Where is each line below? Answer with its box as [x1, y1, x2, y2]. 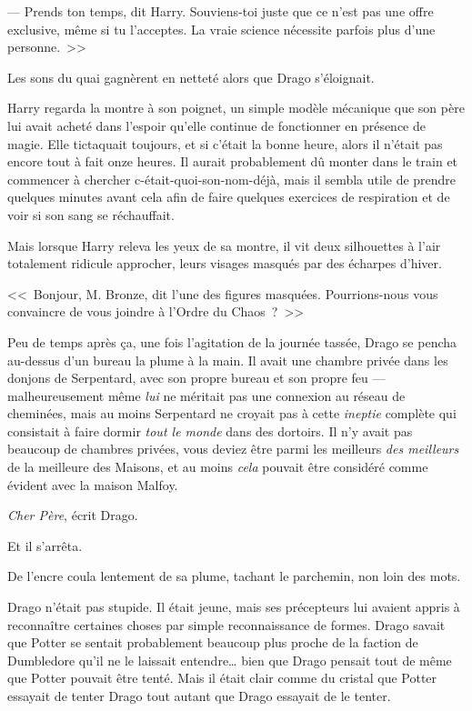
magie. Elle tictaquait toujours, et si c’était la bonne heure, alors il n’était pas [7, 134, 443, 153]
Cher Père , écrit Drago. [7, 506, 138, 525]
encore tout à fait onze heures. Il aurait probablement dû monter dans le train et [7, 152, 458, 171]
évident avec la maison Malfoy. [7, 475, 178, 494]
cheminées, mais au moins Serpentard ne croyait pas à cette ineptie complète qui [7, 404, 457, 423]
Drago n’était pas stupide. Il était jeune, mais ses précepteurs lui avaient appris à [7, 597, 460, 616]
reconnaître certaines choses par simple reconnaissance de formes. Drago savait [7, 615, 446, 634]
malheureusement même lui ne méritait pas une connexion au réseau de [7, 386, 406, 405]
